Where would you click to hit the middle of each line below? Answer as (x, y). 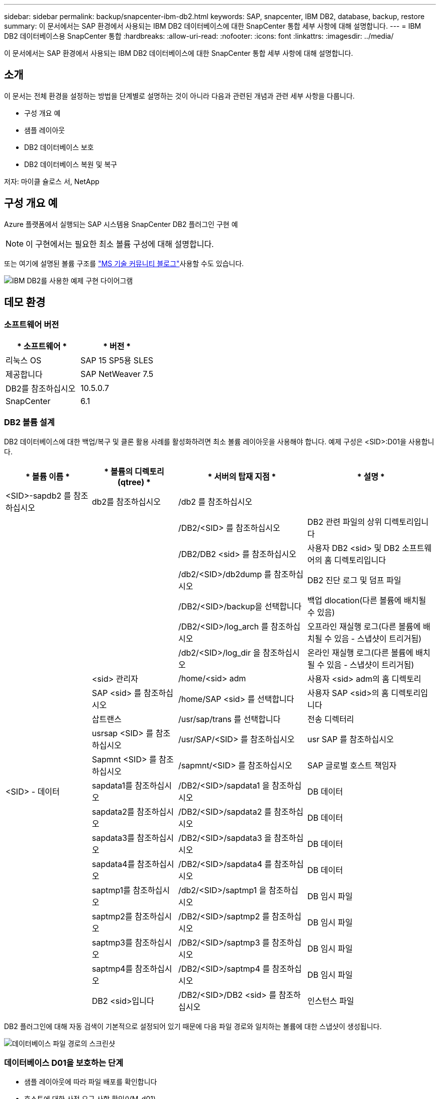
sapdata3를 (113, 838)
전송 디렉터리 (331, 719)
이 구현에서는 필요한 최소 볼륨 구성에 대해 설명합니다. (120, 244)
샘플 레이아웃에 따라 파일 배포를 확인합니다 (91, 1082)
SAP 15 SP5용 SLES (117, 360)
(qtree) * (134, 482)
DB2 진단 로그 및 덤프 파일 (354, 580)
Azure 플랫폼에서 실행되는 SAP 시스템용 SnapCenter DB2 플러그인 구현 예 (121, 224)
